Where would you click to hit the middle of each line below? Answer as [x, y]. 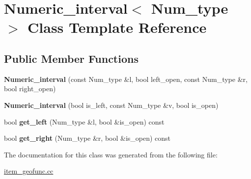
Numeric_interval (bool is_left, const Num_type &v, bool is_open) [111, 105]
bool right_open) [30, 89]
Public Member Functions [71, 58]
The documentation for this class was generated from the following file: [111, 154]
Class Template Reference [117, 27]
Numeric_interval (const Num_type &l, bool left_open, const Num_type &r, [126, 79]
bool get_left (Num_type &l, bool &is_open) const [84, 121]
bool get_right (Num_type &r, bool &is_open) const [87, 138]
